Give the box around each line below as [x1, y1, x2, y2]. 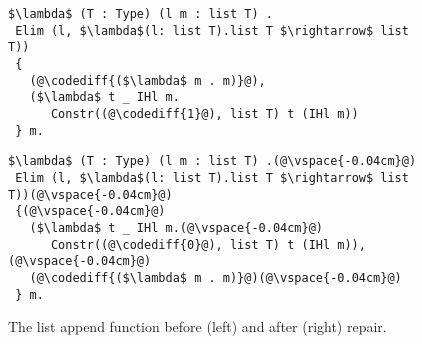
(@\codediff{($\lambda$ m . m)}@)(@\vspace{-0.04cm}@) [29, 270, 402, 285]
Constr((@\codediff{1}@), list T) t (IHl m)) [50, 106, 359, 121]
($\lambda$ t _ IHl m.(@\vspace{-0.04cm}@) [29, 220, 323, 235]
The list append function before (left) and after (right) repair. [8, 316, 387, 337]
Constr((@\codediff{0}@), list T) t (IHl [50, 237, 331, 252]
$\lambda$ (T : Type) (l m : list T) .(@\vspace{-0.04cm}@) [8, 154, 417, 169]
